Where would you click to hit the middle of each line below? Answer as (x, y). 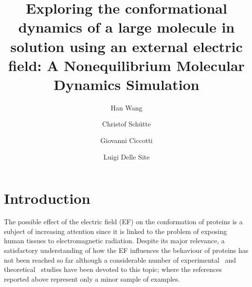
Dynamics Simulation (126, 84)
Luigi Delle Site (126, 156)
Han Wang (126, 107)
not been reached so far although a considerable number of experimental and (120, 260)
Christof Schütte (126, 124)
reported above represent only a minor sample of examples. (92, 278)
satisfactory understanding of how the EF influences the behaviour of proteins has (126, 250)
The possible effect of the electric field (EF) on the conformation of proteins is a (123, 222)
